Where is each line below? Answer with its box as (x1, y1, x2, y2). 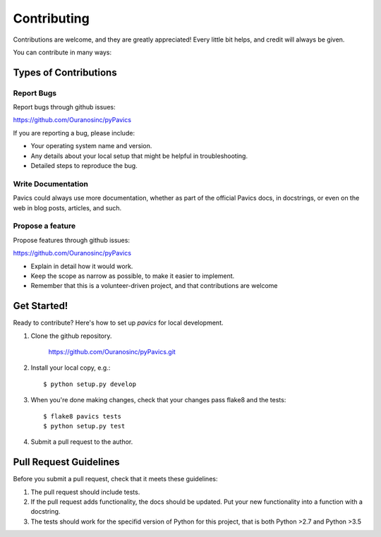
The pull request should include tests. (30, 488, 140, 496)
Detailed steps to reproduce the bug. (30, 162, 138, 170)
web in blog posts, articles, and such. (13, 203, 122, 212)
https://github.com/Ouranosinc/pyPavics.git (48, 347, 176, 356)
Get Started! (13, 300, 68, 312)
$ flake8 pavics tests (43, 412, 122, 420)
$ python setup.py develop (43, 380, 137, 388)
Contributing (13, 11, 90, 26)
